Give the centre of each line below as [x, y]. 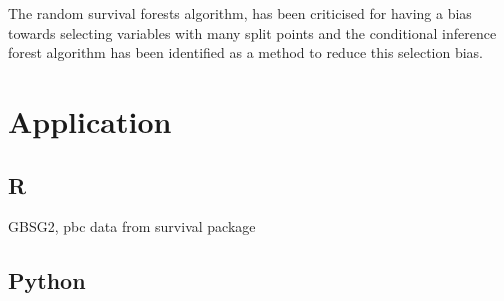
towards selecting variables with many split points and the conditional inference [252, 32]
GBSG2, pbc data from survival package [132, 226]
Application [90, 120]
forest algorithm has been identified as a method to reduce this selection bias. [246, 52]
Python [47, 280]
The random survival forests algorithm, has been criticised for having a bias [240, 13]
